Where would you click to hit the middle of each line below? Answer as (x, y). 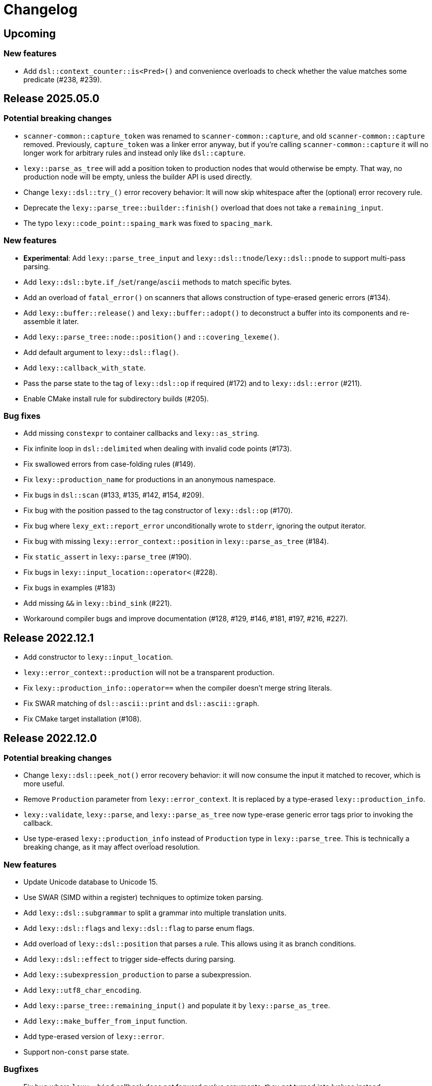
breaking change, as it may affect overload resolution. (112, 847)
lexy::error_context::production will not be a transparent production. (149, 673)
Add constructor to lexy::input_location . (98, 657)
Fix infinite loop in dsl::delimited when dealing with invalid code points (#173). (158, 449)
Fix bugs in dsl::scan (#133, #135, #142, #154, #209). (114, 495)
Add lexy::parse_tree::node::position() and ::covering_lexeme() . (152, 337)
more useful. (44, 784)
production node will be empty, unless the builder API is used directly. (138, 177)
